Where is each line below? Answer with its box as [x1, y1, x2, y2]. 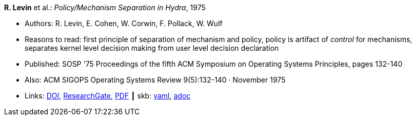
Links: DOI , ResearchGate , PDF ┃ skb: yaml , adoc [25, 91, 191, 100]
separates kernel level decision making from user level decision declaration [25, 44, 279, 52]
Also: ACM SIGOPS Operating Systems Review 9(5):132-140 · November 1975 [25, 75, 286, 84]
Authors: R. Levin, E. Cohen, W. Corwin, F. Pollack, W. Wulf [25, 19, 223, 28]
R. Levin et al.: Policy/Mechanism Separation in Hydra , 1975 [4, 3, 206, 12]
